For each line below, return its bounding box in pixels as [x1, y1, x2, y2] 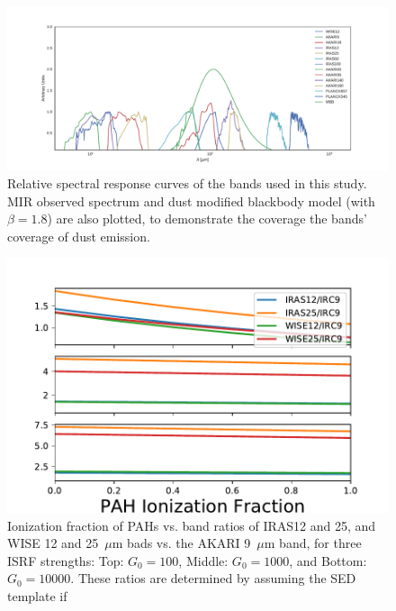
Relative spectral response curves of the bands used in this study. [7, 173, 367, 192]
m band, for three [264, 533, 362, 552]
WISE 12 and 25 [7, 533, 99, 552]
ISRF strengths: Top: [7, 551, 124, 570]
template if [7, 586, 67, 605]
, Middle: [178, 551, 229, 570]
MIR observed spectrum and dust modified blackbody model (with [7, 191, 375, 210]
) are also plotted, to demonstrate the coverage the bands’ [47, 209, 367, 228]
